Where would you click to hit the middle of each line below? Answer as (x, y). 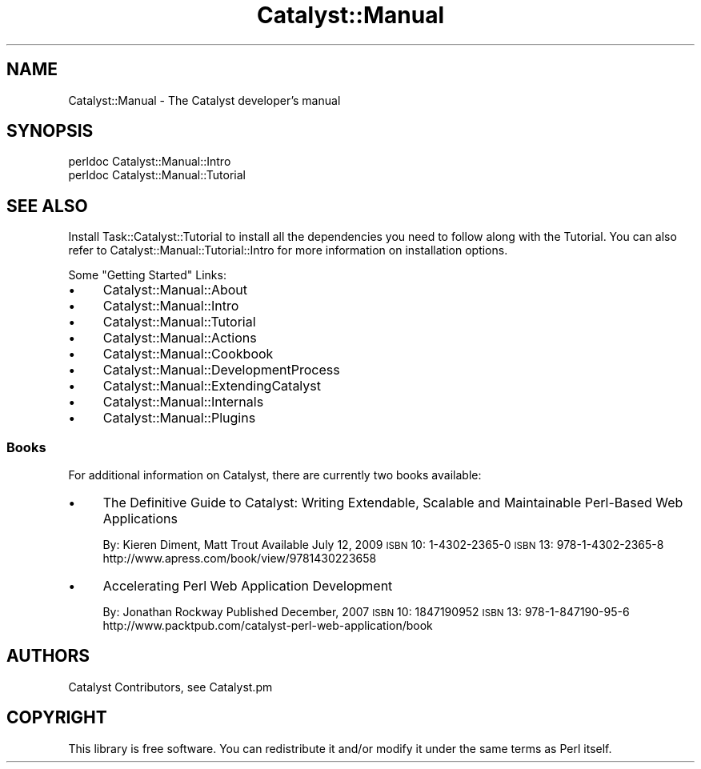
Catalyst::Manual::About (175, 290)
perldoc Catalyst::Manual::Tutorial (157, 175)
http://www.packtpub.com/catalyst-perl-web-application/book (268, 626)
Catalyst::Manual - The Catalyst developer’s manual (204, 100)
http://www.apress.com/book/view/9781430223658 (240, 559)
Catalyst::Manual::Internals (183, 402)
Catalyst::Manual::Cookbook (188, 354)
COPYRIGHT (57, 718)
